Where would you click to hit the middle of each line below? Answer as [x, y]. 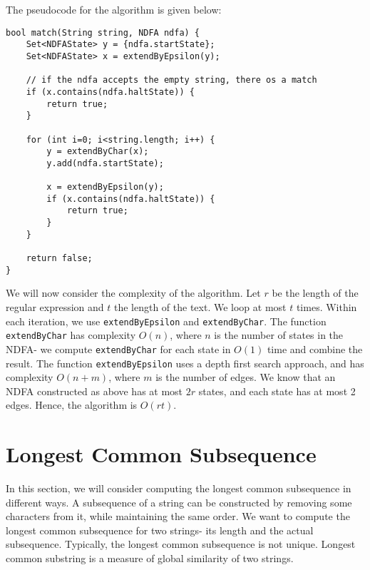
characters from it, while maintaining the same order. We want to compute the [178, 516]
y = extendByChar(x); [98, 152]
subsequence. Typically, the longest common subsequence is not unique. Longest [181, 544]
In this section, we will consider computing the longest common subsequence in [179, 488]
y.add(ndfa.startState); [105, 163]
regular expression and [55, 306]
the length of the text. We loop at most [200, 306]
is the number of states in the [279, 335]
